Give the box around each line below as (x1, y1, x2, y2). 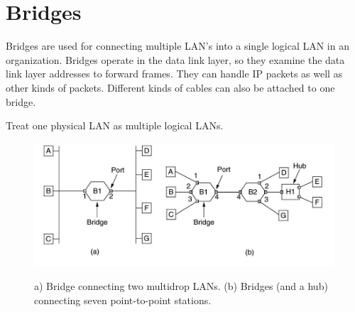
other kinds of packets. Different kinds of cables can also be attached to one (6, 80, 335, 95)
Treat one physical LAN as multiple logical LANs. (6, 118, 224, 133)
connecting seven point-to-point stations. (34, 292, 212, 307)
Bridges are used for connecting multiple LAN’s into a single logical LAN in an (6, 38, 349, 53)
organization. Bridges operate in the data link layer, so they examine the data (6, 52, 345, 67)
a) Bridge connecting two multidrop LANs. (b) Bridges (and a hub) (34, 279, 328, 294)
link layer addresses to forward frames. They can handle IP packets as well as (6, 66, 343, 81)
